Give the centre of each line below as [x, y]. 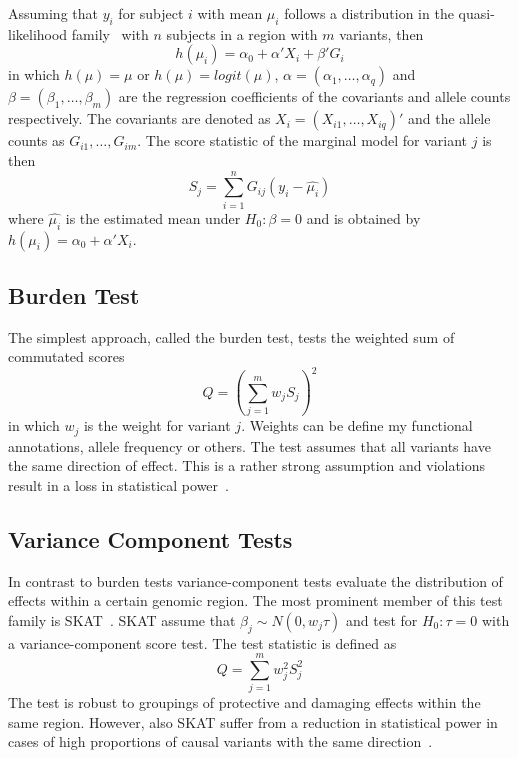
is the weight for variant [157, 425]
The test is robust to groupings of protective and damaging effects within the [244, 702]
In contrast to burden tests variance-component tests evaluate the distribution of [255, 580]
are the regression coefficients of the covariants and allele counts [314, 96]
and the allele [449, 118]
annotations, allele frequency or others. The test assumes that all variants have [249, 445]
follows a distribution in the [369, 13]
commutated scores [66, 356]
